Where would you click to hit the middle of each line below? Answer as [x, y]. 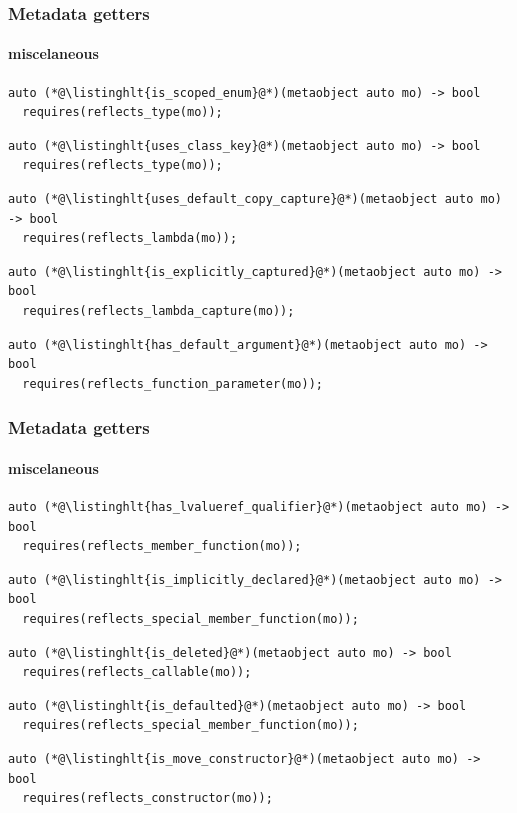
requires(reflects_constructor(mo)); [147, 798]
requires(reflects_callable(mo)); [137, 672]
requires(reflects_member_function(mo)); [162, 546]
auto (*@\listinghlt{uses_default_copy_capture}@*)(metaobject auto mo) [255, 199]
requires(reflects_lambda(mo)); [130, 238]
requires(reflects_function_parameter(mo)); [172, 383]
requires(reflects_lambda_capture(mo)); [158, 310]
